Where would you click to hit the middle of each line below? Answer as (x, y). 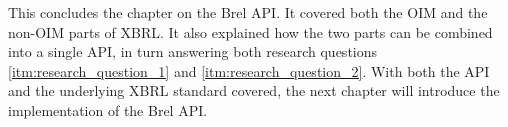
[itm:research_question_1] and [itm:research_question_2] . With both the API (249, 70)
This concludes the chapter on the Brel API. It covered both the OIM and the (248, 12)
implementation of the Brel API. (108, 109)
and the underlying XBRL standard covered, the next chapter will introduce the (254, 90)
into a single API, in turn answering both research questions (193, 51)
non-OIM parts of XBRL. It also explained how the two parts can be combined (250, 31)
